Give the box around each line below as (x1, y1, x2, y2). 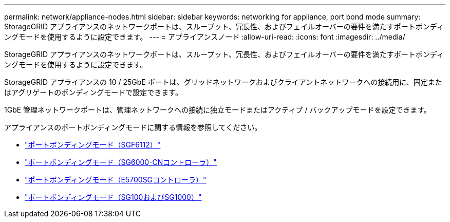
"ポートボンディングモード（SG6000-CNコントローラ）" (25, 158, 217, 166)
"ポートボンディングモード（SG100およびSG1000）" (25, 193, 202, 201)
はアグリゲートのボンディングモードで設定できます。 (4, 88, 182, 97)
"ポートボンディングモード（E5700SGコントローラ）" (25, 175, 207, 184)
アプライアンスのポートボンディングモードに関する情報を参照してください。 (4, 123, 262, 132)
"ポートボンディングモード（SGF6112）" (25, 140, 161, 149)
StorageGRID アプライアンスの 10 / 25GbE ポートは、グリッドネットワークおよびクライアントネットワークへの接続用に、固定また (4, 78, 442, 86)
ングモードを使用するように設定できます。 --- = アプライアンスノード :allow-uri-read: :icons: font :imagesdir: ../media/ (4, 32, 405, 41)
